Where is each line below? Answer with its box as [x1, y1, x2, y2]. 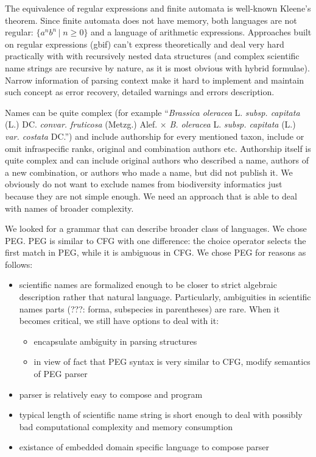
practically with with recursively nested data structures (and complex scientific [5, 49, 300, 62]
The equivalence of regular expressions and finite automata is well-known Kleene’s [5, 2, 311, 14]
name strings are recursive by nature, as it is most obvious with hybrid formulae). [5, 61, 310, 74]
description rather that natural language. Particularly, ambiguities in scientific [19, 290, 311, 303]
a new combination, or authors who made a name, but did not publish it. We [5, 165, 293, 178]
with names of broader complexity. [5, 201, 134, 214]
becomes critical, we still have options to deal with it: [19, 314, 219, 327]
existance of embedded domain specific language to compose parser [19, 441, 270, 453]
